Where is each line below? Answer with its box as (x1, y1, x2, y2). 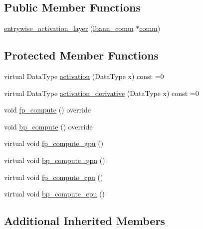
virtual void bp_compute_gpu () (4, 154, 105, 165)
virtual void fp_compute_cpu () (4, 171, 103, 182)
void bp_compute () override (4, 121, 93, 131)
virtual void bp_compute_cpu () (4, 188, 105, 199)
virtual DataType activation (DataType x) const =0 (4, 71, 164, 81)
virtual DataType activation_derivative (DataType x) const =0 (4, 87, 199, 98)
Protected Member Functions (4, 47, 159, 63)
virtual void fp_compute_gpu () (4, 138, 104, 148)
